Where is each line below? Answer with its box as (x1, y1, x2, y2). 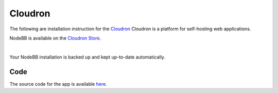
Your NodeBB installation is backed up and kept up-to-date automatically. (9, 54, 166, 60)
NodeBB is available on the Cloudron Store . (9, 35, 101, 41)
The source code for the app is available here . (9, 81, 108, 87)
